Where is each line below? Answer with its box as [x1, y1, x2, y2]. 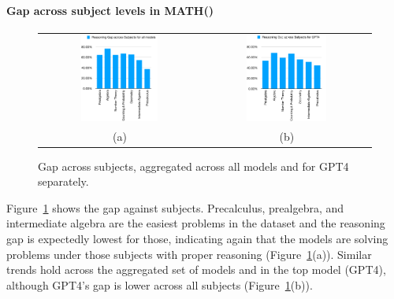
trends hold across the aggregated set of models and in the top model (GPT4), [6, 261, 386, 278]
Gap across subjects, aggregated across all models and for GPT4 [38, 157, 349, 174]
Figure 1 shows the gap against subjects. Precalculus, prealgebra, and [6, 199, 344, 216]
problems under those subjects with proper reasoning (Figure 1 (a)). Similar [6, 245, 372, 262]
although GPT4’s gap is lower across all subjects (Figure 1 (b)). [6, 276, 313, 293]
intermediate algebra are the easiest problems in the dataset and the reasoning [6, 215, 385, 231]
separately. [38, 173, 89, 190]
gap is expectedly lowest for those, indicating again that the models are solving [6, 230, 388, 246]
